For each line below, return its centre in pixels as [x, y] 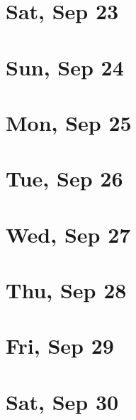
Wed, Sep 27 [68, 234]
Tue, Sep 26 [64, 178]
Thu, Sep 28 [66, 290]
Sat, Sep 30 [62, 401]
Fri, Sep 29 [60, 346]
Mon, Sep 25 [69, 122]
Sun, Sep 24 [65, 67]
